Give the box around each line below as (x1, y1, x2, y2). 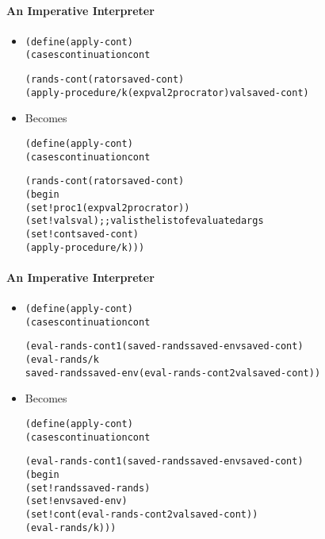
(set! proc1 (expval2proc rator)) (25, 202, 190, 214)
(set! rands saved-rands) (25, 482, 151, 494)
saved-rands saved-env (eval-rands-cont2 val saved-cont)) (25, 367, 321, 379)
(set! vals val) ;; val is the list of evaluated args (25, 215, 264, 227)
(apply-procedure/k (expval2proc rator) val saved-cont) (25, 87, 309, 98)
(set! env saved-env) (25, 495, 128, 507)
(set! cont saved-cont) (25, 228, 139, 240)
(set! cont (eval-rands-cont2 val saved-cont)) (25, 508, 258, 520)
